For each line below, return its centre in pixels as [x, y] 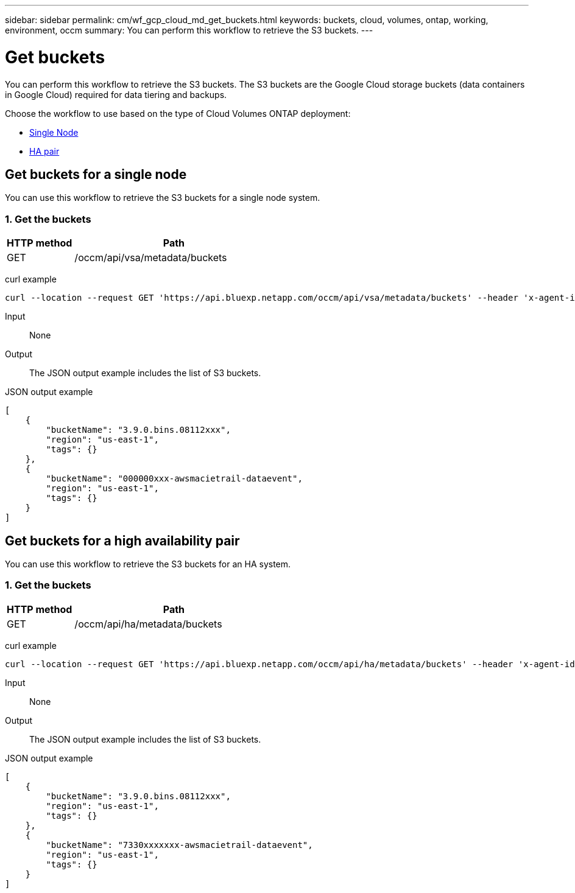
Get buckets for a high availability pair [122, 541]
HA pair [44, 151]
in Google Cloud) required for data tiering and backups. [116, 94]
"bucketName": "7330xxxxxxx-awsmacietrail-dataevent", [179, 845]
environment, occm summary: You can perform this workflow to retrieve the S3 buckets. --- [189, 30]
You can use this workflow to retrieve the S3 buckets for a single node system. [163, 198]
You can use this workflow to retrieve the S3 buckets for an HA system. [148, 564]
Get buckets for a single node [96, 174]
